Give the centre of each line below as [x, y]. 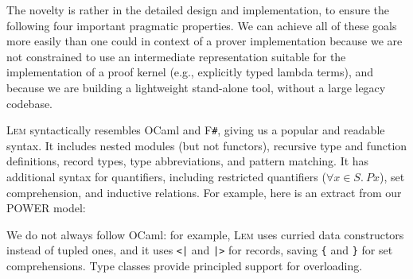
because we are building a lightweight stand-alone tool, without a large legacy [196, 87]
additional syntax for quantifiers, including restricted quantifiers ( [166, 176]
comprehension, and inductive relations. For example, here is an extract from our [204, 192]
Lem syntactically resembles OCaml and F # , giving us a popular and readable [196, 130]
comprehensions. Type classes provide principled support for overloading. [185, 266]
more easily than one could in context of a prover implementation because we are [205, 41]
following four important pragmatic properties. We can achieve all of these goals [202, 25]
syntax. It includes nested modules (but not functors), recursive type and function [207, 145]
